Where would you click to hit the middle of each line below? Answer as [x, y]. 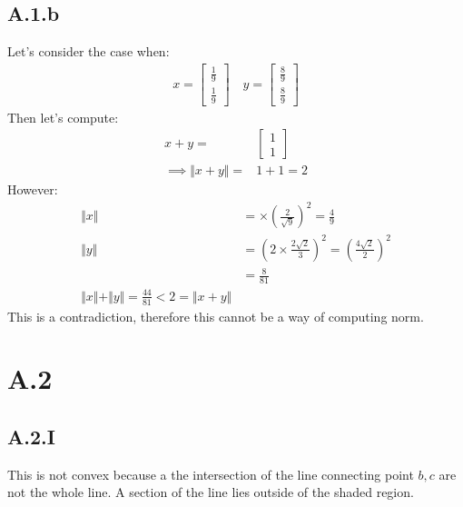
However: [33, 189]
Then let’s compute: [63, 117]
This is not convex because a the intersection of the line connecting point [211, 474]
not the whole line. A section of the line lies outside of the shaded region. [211, 492]
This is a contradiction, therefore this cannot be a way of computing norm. [216, 316]
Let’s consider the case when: [89, 51]
